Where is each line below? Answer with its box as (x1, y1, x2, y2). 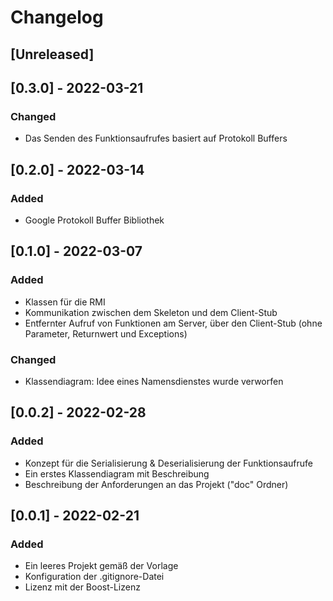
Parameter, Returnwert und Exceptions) (24, 327, 188, 340)
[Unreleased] (10, 46, 95, 63)
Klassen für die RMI (24, 296, 106, 308)
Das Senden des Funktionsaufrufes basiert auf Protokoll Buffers (24, 132, 288, 145)
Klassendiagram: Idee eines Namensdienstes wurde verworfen (24, 375, 284, 387)
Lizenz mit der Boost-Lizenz (24, 581, 141, 593)
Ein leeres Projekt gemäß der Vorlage (24, 560, 179, 572)
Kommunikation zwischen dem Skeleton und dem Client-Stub (24, 306, 278, 318)
